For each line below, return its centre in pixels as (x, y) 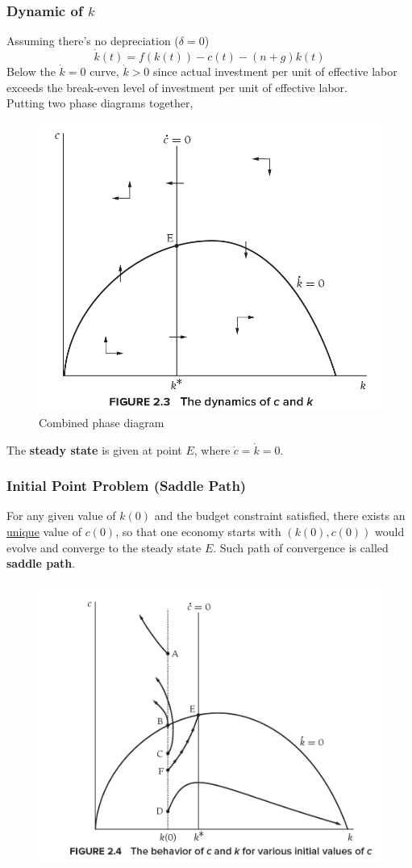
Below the (31, 71)
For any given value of (61, 516)
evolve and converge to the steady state (104, 547)
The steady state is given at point (94, 449)
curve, (104, 71)
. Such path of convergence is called (301, 547)
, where (212, 449)
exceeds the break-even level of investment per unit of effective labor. (177, 87)
